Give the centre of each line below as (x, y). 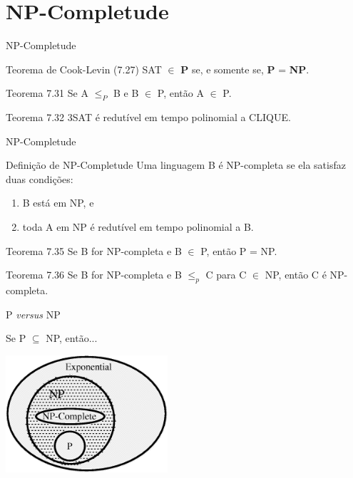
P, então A (180, 93)
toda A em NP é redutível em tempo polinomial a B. (138, 227)
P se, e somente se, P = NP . (245, 69)
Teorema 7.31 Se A (47, 93)
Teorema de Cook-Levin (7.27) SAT (84, 69)
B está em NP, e (58, 203)
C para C (226, 275)
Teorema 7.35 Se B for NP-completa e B (94, 250)
